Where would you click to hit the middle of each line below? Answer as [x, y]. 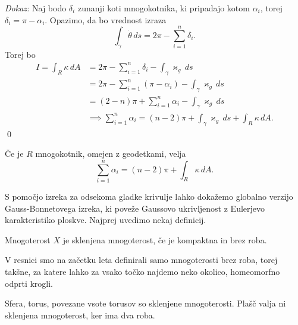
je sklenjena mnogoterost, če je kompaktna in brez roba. [165, 239]
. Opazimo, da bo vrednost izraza [106, 19]
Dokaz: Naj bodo [36, 8]
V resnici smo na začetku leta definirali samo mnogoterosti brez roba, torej [141, 260]
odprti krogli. [29, 283]
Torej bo [20, 54]
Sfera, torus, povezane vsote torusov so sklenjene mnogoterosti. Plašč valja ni [145, 303]
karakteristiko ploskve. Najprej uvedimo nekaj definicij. [106, 220]
